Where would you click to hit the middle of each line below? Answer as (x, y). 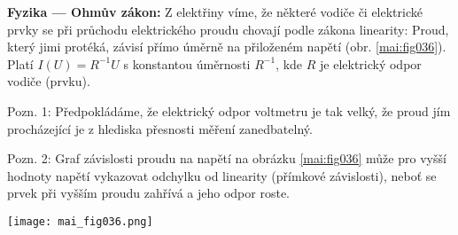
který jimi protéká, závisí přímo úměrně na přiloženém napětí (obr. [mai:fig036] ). (227, 47)
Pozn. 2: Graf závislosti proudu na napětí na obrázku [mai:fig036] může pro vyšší (227, 158)
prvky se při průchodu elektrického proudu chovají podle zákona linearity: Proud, (228, 29)
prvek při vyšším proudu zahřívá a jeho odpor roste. (149, 193)
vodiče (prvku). (49, 81)
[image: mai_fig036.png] (80, 221)
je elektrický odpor (371, 63)
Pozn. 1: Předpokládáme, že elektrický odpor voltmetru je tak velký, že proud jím (229, 110)
